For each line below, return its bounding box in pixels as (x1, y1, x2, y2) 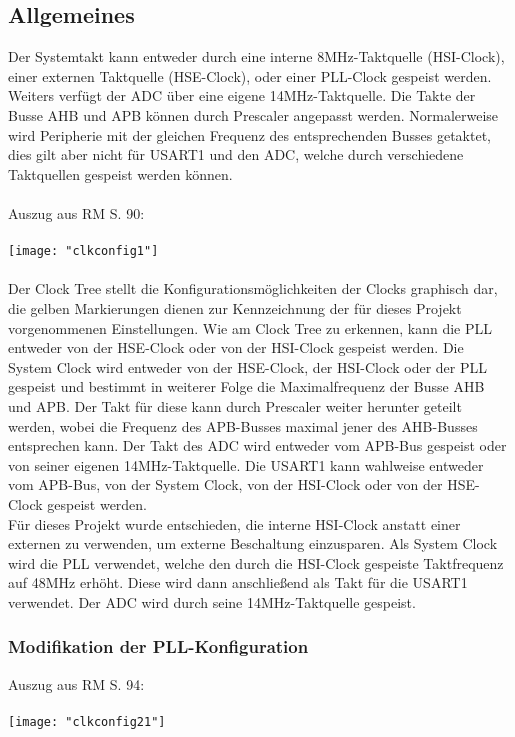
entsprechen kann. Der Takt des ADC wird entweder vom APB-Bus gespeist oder (8, 435, 507, 456)
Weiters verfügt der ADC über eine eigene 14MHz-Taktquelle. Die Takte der (8, 85, 476, 106)
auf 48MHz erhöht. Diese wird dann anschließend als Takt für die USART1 (8, 572, 468, 593)
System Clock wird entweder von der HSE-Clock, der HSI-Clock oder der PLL (8, 356, 488, 377)
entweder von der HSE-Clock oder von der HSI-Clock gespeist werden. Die (8, 337, 464, 358)
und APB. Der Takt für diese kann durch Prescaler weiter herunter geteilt (8, 395, 462, 416)
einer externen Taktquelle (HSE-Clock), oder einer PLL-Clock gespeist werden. (8, 65, 492, 86)
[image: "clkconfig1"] (8, 244, 159, 259)
